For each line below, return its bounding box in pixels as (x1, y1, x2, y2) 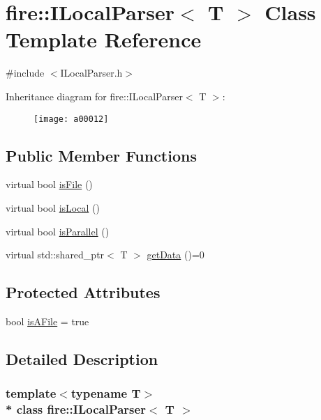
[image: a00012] (33, 114, 109, 124)
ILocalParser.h (60, 65, 123, 80)
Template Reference (6, 25, 202, 54)
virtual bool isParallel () (6, 224, 110, 238)
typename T (70, 384, 141, 402)
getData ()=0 (147, 247, 204, 262)
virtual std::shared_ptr (6, 247, 105, 262)
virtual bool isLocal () (6, 200, 100, 215)
